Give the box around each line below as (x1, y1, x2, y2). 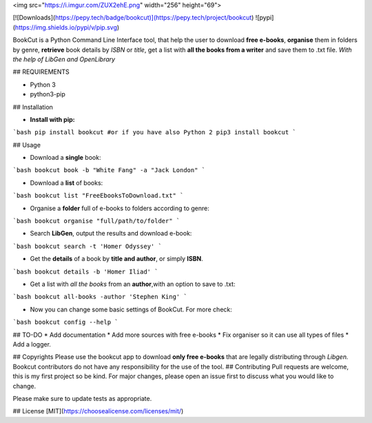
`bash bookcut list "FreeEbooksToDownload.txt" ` (12, 192, 184, 200)
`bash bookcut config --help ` (12, 318, 118, 327)
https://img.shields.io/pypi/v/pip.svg (14, 23, 117, 31)
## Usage (12, 141, 41, 149)
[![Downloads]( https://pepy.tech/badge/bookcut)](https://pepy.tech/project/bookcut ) (12, 14, 254, 22)
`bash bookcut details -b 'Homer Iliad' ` (12, 267, 158, 276)
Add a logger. (12, 340, 52, 348)
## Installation (12, 103, 53, 111)
